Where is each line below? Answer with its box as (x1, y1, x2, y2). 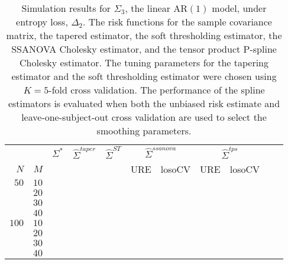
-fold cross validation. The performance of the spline (48, 83, 265, 96)
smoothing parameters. (96, 124, 192, 137)
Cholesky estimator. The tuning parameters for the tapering (20, 56, 268, 69)
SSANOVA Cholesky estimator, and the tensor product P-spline (11, 42, 277, 56)
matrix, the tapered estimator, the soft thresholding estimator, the (6, 28, 282, 42)
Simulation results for (21, 1, 111, 15)
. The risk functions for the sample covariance (83, 15, 272, 28)
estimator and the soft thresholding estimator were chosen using (11, 69, 277, 83)
